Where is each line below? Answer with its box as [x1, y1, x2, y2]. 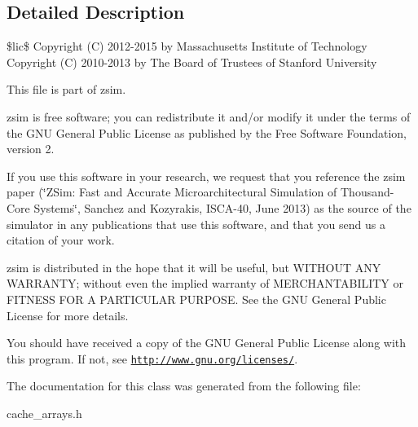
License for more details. [7, 306, 129, 324]
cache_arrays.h [7, 404, 82, 421]
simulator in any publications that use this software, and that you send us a [7, 215, 385, 232]
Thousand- [341, 183, 394, 200]
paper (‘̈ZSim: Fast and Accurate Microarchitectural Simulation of [7, 183, 337, 200]
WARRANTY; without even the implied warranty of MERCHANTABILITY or [7, 275, 404, 292]
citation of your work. [7, 231, 115, 249]
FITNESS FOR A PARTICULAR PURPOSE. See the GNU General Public [7, 290, 386, 307]
